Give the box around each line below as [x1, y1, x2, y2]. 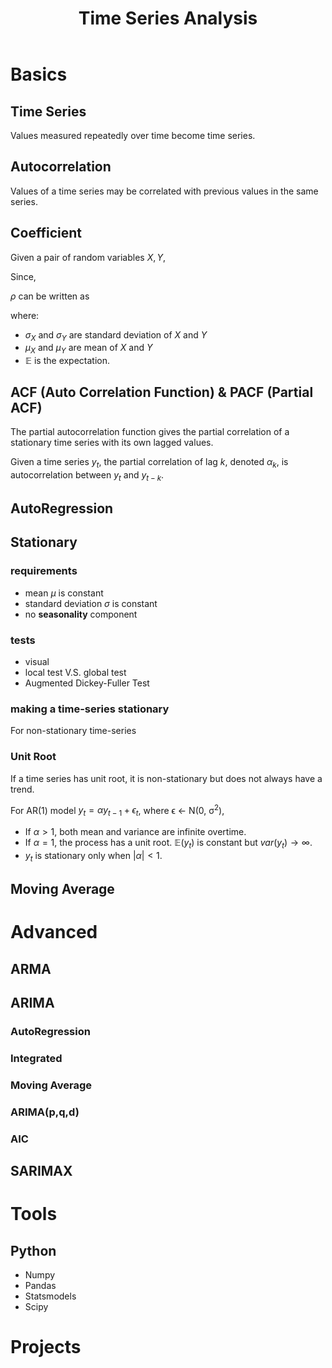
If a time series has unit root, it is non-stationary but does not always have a [10, 772, 323, 784]
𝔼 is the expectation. [24, 355, 111, 367]
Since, [10, 270, 37, 282]
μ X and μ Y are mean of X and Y [24, 342, 153, 356]
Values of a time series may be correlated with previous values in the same [10, 185, 319, 197]
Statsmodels [24, 1290, 77, 1302]
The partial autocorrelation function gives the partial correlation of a [10, 426, 290, 438]
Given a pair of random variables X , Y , [10, 251, 167, 263]
